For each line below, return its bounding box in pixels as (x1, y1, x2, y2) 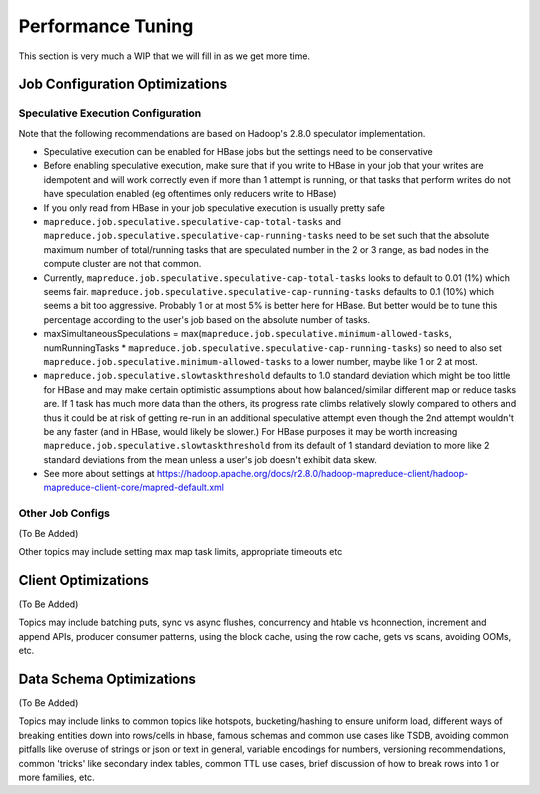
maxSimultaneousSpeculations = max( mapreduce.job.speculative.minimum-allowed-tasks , (43, 328, 452, 340)
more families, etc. (18, 771, 95, 783)
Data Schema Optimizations (18, 670, 197, 687)
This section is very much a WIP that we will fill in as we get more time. (18, 50, 310, 62)
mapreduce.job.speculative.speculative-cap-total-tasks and (43, 216, 342, 228)
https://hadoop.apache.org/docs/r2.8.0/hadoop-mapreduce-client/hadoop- (156, 468, 469, 480)
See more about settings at (43, 468, 155, 480)
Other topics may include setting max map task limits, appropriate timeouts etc (18, 546, 343, 557)
